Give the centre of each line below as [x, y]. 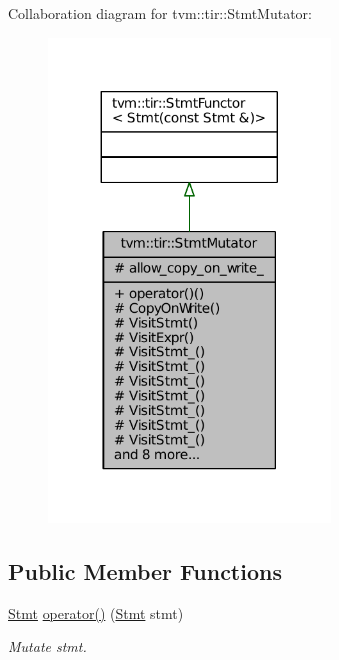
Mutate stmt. [47, 646]
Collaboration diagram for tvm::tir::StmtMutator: [160, 13]
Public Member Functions [145, 570]
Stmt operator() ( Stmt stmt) [96, 612]
